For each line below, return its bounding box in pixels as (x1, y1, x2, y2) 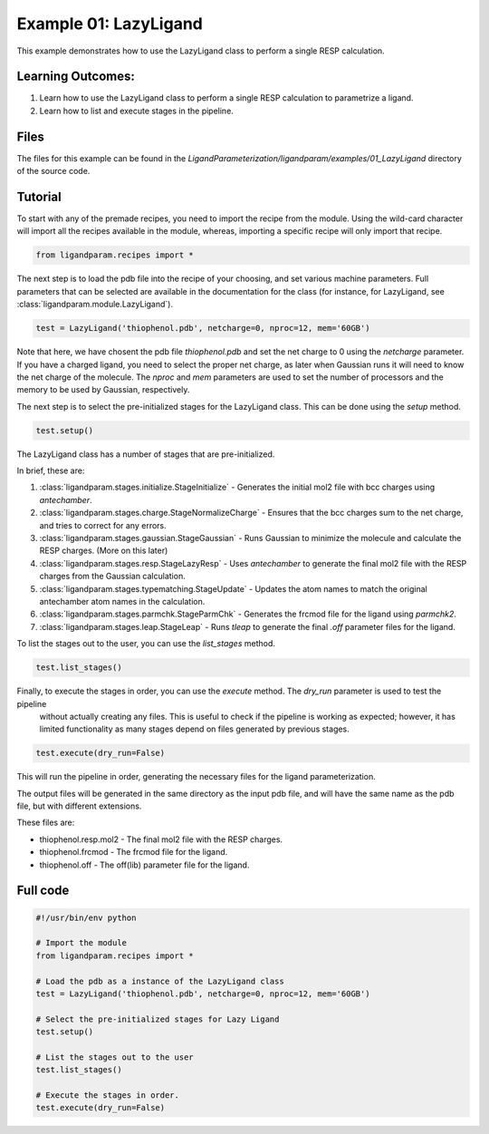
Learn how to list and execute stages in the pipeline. (39, 105, 235, 116)
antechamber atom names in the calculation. (39, 596, 206, 606)
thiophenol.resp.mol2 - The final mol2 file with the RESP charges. (39, 834, 283, 845)
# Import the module (35, 938, 127, 948)
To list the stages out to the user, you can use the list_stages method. (16, 638, 276, 649)
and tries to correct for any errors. (39, 519, 167, 530)
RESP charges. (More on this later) (39, 545, 168, 557)
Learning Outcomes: (16, 69, 135, 84)
